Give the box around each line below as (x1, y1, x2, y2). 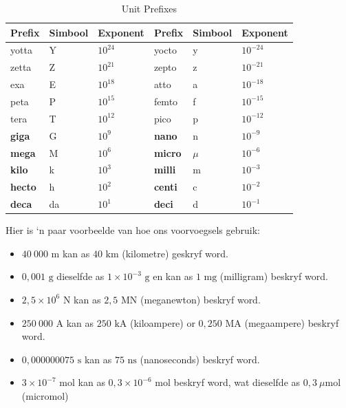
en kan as (153, 269, 193, 283)
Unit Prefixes (121, 1, 177, 15)
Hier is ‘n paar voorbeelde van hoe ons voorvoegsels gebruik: (6, 223, 260, 237)
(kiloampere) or (129, 315, 195, 330)
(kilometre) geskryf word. (122, 246, 228, 260)
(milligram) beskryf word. (219, 269, 328, 283)
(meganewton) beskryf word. (140, 292, 261, 306)
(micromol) (21, 388, 69, 402)
